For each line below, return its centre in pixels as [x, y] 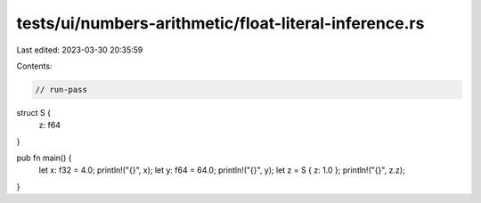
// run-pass [61, 89]
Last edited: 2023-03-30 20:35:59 [80, 50]
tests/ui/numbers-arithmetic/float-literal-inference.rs [220, 23]
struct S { [33, 112]
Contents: [34, 66]
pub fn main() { [44, 158]
